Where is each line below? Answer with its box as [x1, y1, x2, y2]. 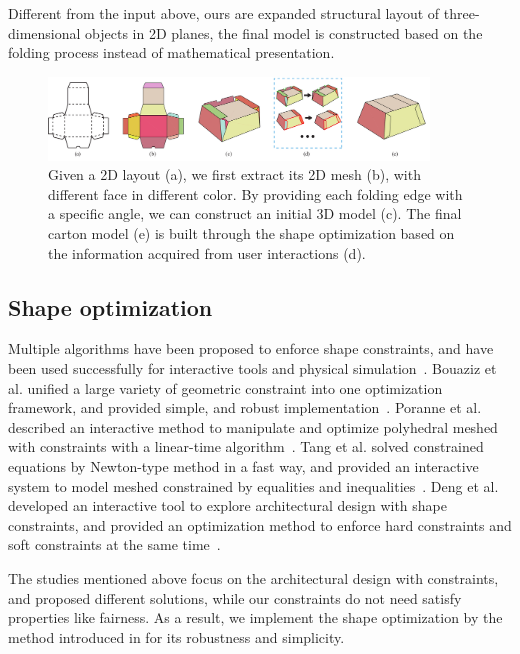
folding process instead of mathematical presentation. [8, 42, 335, 63]
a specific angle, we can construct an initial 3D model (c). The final [48, 203, 462, 224]
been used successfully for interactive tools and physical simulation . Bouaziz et [8, 357, 497, 378]
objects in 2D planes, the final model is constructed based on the [85, 22, 483, 43]
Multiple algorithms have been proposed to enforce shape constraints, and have [8, 338, 494, 359]
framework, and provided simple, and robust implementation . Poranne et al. [8, 397, 482, 418]
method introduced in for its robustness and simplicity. [8, 626, 345, 647]
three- [443, 3, 480, 23]
